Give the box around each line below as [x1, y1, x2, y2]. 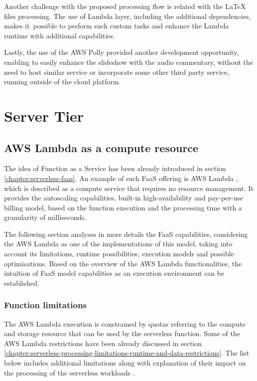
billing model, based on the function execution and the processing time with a [4, 202, 242, 212]
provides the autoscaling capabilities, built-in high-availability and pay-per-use [4, 192, 243, 203]
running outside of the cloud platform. [4, 76, 121, 87]
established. [4, 277, 39, 288]
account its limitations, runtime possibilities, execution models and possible [4, 248, 234, 259]
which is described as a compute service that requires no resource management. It [4, 183, 254, 193]
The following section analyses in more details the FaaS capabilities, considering [4, 228, 248, 239]
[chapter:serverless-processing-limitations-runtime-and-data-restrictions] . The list [4, 348, 250, 358]
